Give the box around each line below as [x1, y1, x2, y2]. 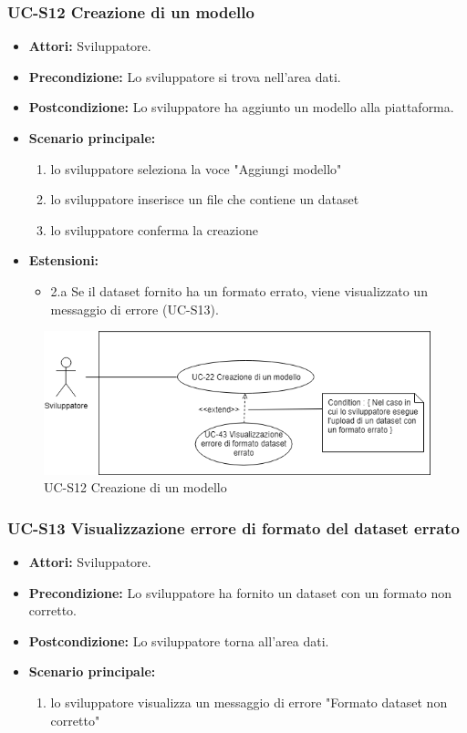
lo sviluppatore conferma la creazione [50, 220, 258, 239]
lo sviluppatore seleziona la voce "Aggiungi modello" [50, 159, 342, 178]
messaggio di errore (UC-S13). [50, 299, 219, 318]
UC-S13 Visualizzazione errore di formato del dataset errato [7, 516, 461, 539]
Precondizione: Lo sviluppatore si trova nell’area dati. [28, 67, 341, 86]
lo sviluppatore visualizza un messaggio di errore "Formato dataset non [50, 693, 448, 712]
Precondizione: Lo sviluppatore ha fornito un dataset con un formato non [28, 583, 452, 602]
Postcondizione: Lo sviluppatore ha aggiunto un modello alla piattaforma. [28, 98, 454, 117]
